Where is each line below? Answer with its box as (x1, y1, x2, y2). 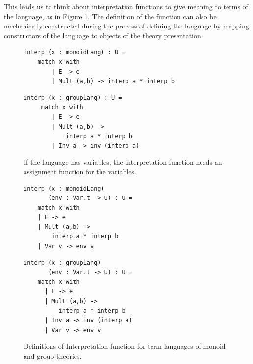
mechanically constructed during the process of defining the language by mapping (4, 21, 249, 31)
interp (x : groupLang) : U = (24, 94, 122, 101)
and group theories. (24, 351, 82, 361)
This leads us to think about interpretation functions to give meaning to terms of (4, 1, 248, 11)
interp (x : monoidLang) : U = (24, 49, 126, 56)
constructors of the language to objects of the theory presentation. (4, 30, 203, 40)
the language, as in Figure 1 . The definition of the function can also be (4, 11, 217, 21)
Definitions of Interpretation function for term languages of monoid (24, 341, 226, 351)
